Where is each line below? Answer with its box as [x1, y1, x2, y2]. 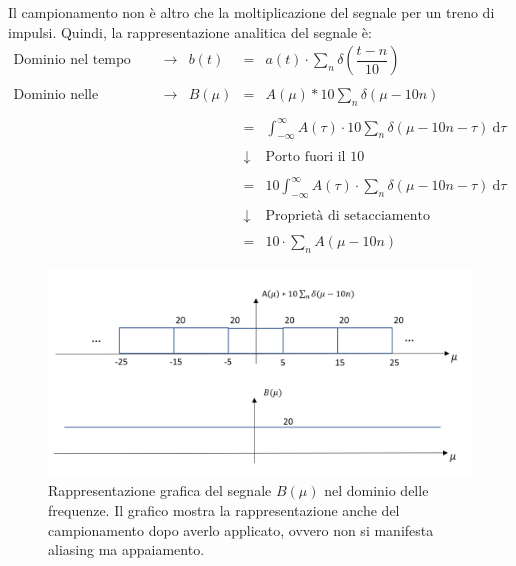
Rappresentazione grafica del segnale [48, 480, 272, 501]
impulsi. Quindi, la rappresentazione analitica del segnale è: [8, 21, 372, 42]
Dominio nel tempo [13, 53, 131, 68]
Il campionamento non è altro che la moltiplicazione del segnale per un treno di [8, 2, 495, 22]
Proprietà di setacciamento [265, 208, 430, 223]
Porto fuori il [265, 150, 346, 165]
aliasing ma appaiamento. [48, 539, 205, 560]
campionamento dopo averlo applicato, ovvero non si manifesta [48, 519, 434, 540]
